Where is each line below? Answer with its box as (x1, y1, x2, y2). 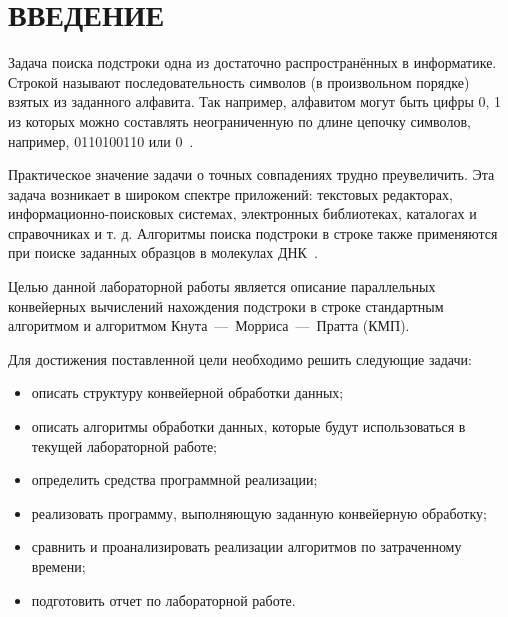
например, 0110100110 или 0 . (8, 130, 194, 151)
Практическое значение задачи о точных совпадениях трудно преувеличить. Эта (8, 164, 495, 185)
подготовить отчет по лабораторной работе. (31, 589, 296, 610)
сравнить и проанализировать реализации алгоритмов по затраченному (31, 536, 462, 557)
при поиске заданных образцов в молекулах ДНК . (8, 242, 318, 263)
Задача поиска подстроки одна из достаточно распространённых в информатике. (8, 52, 497, 73)
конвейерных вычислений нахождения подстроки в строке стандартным (8, 295, 444, 316)
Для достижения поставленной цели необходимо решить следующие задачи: (8, 348, 472, 369)
